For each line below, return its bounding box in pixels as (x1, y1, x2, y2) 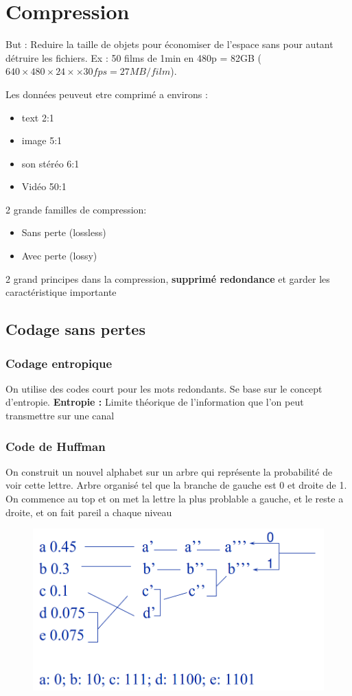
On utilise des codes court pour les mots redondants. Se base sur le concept (5, 381, 322, 395)
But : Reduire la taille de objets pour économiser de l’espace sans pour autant (5, 37, 333, 51)
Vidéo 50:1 (21, 179, 67, 194)
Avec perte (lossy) (21, 248, 97, 263)
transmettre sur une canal (5, 408, 115, 423)
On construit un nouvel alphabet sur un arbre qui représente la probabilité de (5, 464, 333, 478)
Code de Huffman (5, 437, 106, 454)
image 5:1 (21, 133, 62, 148)
